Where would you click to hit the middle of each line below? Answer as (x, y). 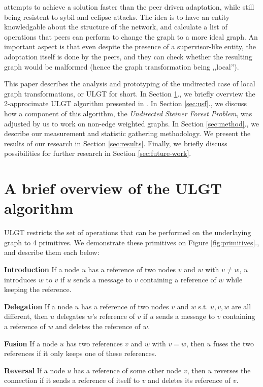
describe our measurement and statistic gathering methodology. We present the (127, 133)
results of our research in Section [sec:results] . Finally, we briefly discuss (116, 143)
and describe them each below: (52, 252)
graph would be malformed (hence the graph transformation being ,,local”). (122, 66)
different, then (26, 316)
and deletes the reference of (98, 326)
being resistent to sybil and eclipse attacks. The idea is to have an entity (117, 17)
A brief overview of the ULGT (113, 188)
